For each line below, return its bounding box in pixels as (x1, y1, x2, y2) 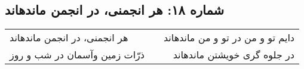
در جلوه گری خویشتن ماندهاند (173, 48, 294, 62)
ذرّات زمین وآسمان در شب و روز (10, 48, 145, 62)
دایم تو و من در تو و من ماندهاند (163, 31, 294, 45)
